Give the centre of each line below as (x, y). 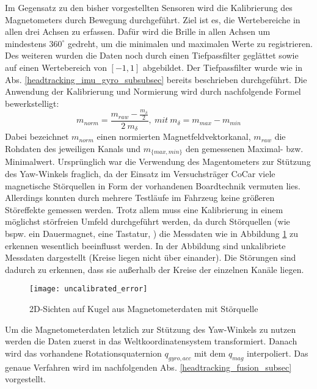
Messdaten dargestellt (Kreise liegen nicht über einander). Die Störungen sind (151, 257)
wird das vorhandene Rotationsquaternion (83, 353)
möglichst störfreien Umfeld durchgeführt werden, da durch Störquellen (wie (148, 221)
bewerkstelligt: (32, 103)
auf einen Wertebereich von (56, 67)
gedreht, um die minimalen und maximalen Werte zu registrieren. (190, 43)
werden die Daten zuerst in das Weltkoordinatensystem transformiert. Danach (151, 341)
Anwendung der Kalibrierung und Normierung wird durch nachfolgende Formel (153, 91)
